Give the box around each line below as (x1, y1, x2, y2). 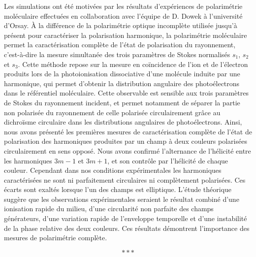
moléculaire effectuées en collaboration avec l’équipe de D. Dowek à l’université (4, 10, 243, 21)
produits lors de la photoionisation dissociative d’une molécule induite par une (4, 68, 240, 79)
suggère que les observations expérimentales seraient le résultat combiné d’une (4, 193, 239, 204)
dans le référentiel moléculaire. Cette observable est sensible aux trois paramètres (4, 88, 249, 98)
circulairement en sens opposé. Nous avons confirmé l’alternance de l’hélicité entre (4, 145, 251, 156)
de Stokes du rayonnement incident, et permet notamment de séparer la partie (4, 97, 240, 107)
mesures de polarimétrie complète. (4, 232, 107, 243)
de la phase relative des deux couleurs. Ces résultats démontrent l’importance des (4, 223, 250, 233)
